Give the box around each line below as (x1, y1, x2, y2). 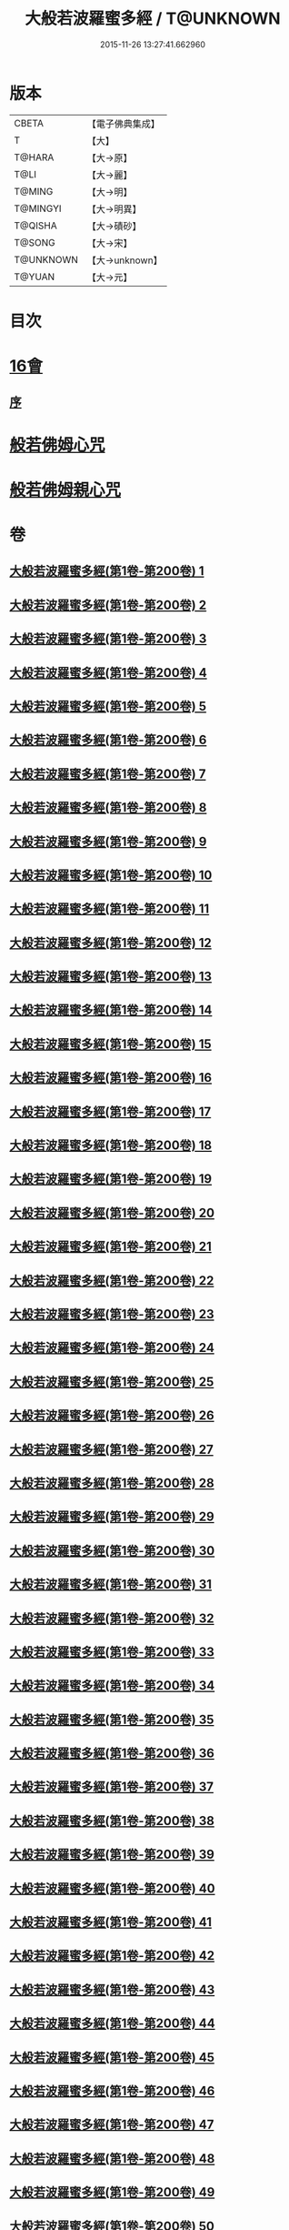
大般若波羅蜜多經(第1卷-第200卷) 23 (9, 1307, 215, 1322)
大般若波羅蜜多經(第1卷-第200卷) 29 (9, 1509, 215, 1525)
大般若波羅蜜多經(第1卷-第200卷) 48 (9, 2151, 215, 2166)
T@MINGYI (14, 202, 62, 215)
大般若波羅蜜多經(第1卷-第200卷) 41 (9, 1914, 212, 1930)
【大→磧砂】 (86, 219, 142, 232)
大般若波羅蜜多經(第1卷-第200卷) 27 (9, 1441, 214, 1457)
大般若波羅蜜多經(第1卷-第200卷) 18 (9, 1138, 212, 1154)
